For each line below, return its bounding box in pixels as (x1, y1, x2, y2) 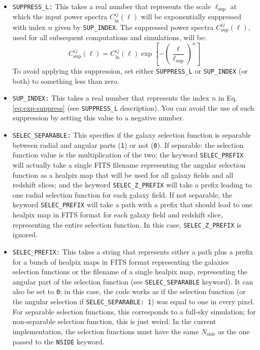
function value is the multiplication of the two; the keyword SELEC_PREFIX (12, 149, 244, 160)
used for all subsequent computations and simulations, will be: (12, 32, 207, 43)
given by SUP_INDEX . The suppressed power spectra (54, 21, 214, 32)
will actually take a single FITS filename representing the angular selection (12, 160, 246, 170)
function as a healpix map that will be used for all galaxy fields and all (12, 169, 234, 180)
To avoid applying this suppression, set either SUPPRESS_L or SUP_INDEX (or (12, 65, 248, 76)
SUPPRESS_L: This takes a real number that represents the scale (12, 1, 211, 11)
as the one (218, 326, 250, 336)
